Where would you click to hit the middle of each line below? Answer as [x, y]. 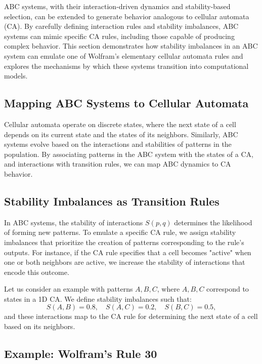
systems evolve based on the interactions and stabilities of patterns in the [118, 144]
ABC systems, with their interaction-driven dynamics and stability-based [117, 6]
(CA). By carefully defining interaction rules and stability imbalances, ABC [121, 26]
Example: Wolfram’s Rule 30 [81, 354]
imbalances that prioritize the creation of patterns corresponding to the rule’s [124, 242]
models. [16, 76]
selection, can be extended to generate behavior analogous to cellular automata [127, 16]
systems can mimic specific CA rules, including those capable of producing [119, 36]
